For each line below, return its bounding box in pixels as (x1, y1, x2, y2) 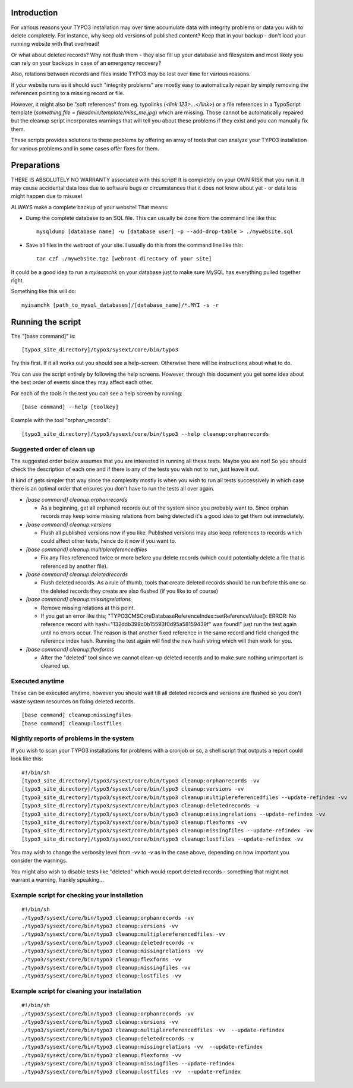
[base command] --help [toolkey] (21, 404, 119, 410)
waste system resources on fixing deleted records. (11, 697, 135, 705)
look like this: (11, 755, 43, 762)
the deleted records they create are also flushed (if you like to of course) (40, 587, 219, 595)
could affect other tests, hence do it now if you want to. (40, 537, 176, 545)
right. (11, 277, 24, 284)
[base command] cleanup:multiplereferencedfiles (26, 546, 147, 553)
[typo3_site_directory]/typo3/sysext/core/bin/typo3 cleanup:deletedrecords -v (21, 803, 260, 809)
